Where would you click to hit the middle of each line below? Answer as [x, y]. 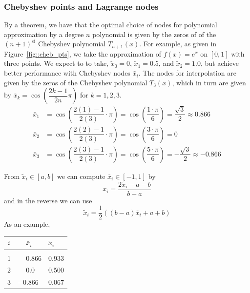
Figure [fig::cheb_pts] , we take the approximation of [83, 53]
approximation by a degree [44, 34]
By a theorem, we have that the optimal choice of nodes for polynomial [111, 25]
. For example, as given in [178, 44]
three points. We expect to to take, [56, 63]
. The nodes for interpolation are [187, 73]
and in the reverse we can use [48, 200]
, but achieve [220, 63]
